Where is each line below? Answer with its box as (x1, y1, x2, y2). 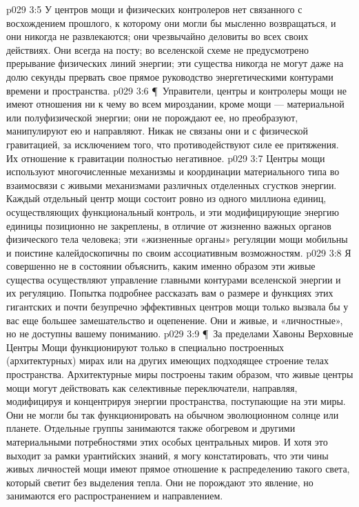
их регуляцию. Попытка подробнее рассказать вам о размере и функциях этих (6, 286, 334, 300)
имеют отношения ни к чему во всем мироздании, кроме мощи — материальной (6, 97, 345, 111)
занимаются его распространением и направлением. (6, 488, 223, 503)
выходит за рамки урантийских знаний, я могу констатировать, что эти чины (6, 448, 329, 462)
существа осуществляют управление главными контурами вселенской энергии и (6, 272, 341, 286)
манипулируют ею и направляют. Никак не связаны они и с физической (6, 123, 308, 138)
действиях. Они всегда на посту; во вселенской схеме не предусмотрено (6, 42, 309, 57)
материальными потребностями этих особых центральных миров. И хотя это (6, 435, 328, 448)
